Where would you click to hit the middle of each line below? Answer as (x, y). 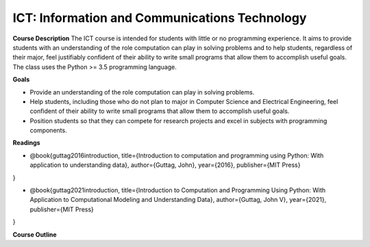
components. (49, 131)
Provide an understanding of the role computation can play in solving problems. (142, 92)
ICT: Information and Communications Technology (160, 18)
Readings (26, 143)
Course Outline (35, 234)
